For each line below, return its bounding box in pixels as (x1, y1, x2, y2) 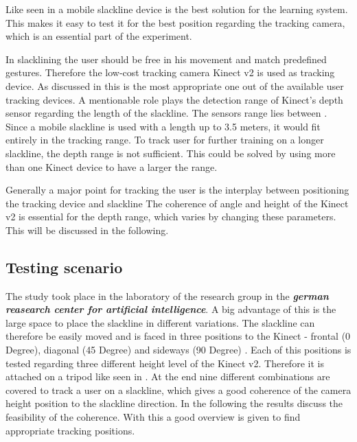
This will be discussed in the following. (5, 222, 169, 237)
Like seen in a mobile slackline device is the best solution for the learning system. (5, 2, 348, 16)
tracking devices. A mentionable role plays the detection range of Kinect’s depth (5, 92, 343, 106)
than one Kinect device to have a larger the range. (5, 159, 218, 174)
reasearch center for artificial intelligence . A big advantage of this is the (5, 302, 336, 316)
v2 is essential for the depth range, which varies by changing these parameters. (5, 209, 336, 224)
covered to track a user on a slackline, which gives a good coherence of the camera (5, 382, 352, 397)
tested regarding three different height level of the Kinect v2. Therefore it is (5, 356, 324, 370)
